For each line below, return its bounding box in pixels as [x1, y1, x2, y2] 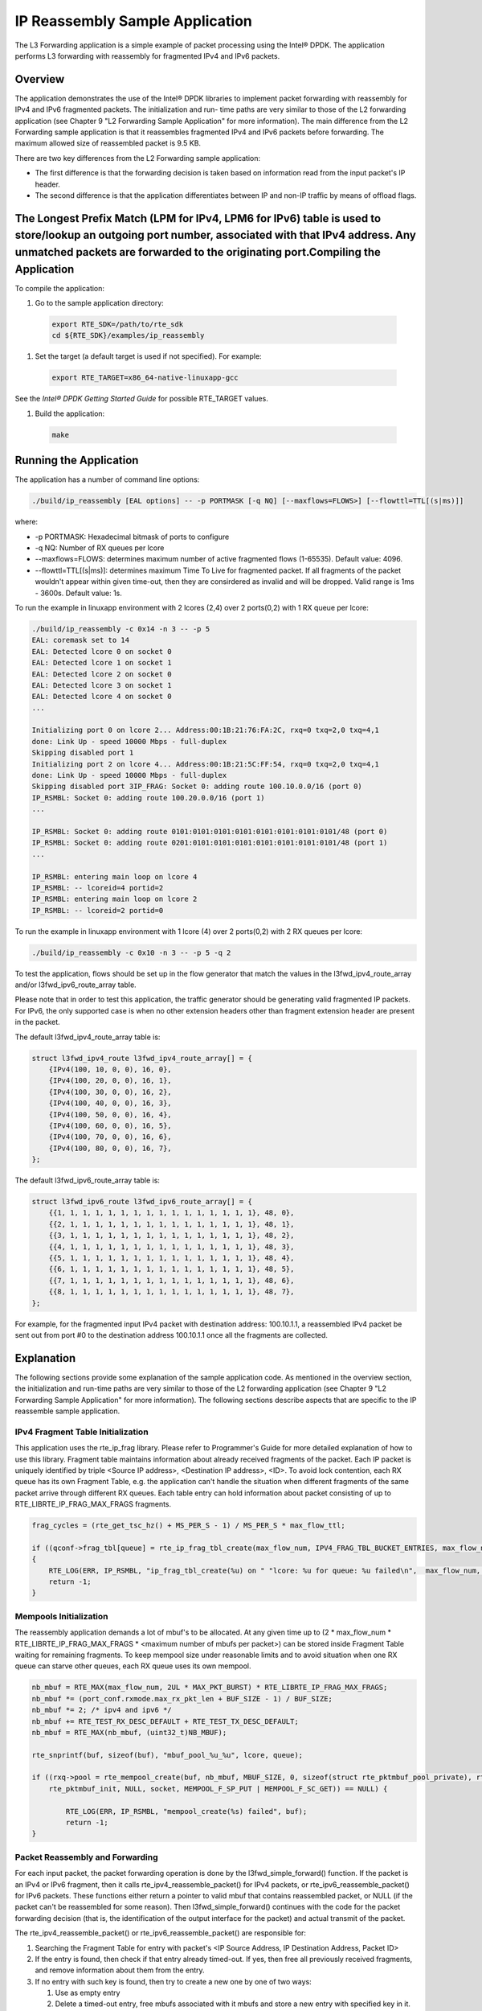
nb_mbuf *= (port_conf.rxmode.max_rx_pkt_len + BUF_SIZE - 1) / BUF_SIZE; [31, 1694, 333, 1703]
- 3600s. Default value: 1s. [35, 588, 122, 598]
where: [14, 517, 39, 527]
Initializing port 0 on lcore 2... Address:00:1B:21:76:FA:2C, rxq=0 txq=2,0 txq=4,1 [31, 726, 379, 735]
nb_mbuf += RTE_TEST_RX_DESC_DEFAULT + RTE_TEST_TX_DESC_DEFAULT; [31, 1717, 299, 1725]
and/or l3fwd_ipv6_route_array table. [14, 980, 137, 989]
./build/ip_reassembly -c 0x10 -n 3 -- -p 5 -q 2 [31, 948, 231, 957]
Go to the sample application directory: [35, 298, 164, 308]
